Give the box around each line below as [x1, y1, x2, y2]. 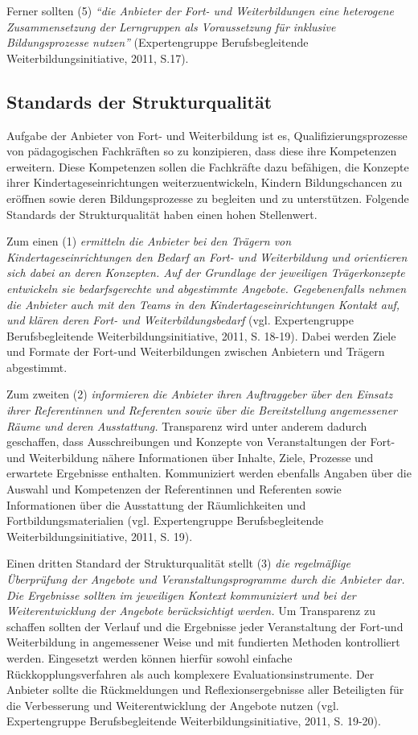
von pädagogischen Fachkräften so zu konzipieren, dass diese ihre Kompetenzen [6, 142, 397, 159]
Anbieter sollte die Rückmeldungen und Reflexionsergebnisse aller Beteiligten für [6, 681, 404, 698]
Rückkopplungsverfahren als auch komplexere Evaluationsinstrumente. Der [6, 665, 375, 682]
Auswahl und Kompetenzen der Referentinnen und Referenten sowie [6, 481, 342, 498]
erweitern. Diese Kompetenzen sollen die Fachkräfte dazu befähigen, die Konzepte [6, 158, 409, 175]
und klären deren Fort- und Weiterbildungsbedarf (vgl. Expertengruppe [6, 312, 354, 328]
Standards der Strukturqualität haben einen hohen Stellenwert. [6, 205, 318, 222]
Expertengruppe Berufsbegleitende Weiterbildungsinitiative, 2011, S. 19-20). [6, 712, 381, 729]
